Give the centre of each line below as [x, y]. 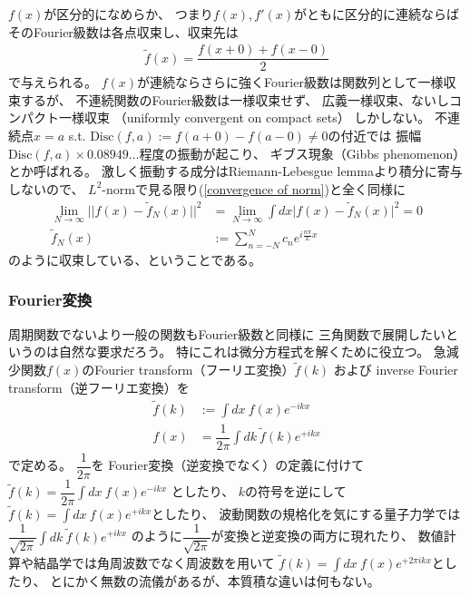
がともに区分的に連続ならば [377, 14]
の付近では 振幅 [375, 136]
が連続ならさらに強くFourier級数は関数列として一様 [290, 82]
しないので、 [46, 188]
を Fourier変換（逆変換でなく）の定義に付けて [228, 465]
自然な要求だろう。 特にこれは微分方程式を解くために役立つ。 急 [252, 352]
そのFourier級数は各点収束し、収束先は [123, 31]
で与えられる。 [53, 82]
